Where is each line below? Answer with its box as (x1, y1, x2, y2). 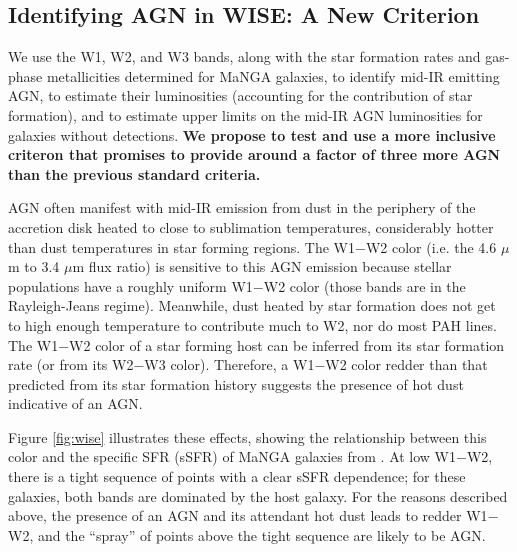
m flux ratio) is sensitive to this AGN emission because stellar (72, 256, 452, 277)
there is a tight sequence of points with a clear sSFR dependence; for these (8, 466, 466, 487)
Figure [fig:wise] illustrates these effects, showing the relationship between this (8, 426, 487, 447)
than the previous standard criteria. (8, 163, 261, 184)
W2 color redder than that (325, 354, 488, 375)
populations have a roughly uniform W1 (8, 275, 253, 296)
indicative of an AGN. (8, 393, 143, 414)
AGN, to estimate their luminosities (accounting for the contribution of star (8, 85, 473, 106)
